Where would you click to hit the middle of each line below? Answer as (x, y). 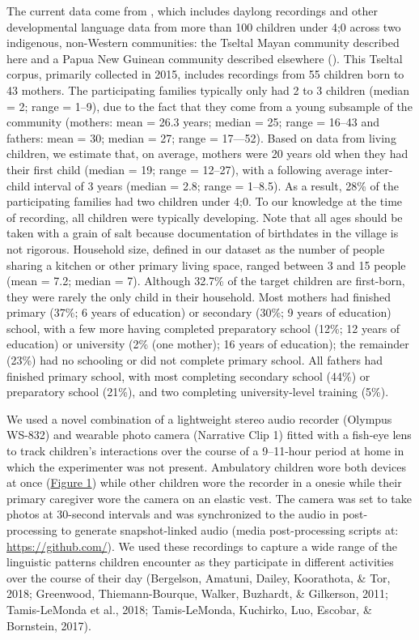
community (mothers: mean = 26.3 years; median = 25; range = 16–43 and (193, 122)
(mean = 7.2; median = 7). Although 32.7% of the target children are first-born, (206, 281)
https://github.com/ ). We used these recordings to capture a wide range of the (202, 546)
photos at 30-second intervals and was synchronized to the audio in (173, 514)
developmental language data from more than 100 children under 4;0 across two (204, 26)
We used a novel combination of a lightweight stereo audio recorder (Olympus (199, 418)
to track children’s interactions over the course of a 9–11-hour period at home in (205, 451)
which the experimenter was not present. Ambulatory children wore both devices (206, 466)
